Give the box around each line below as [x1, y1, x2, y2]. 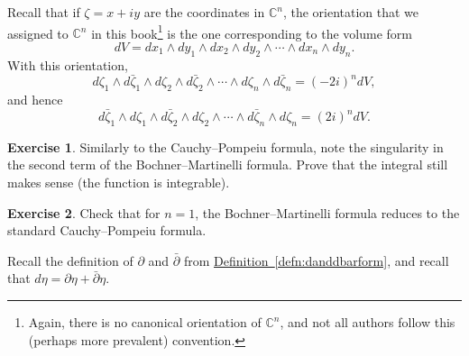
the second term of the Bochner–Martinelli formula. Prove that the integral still [7, 155, 448, 174]
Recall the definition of [7, 251, 133, 269]
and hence [7, 90, 63, 109]
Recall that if [7, 3, 80, 21]
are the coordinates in [143, 3, 265, 21]
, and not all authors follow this [280, 313, 455, 332]
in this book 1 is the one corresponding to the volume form [91, 21, 412, 42]
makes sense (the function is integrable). [7, 173, 230, 192]
